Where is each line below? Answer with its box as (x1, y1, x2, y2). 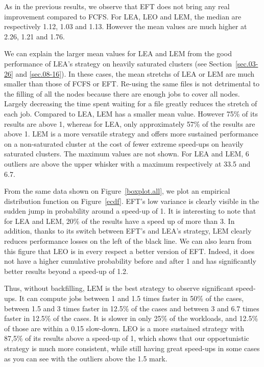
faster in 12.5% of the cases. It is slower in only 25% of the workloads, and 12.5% (4, 313, 258, 324)
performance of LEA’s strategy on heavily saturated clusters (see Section (4, 58, 232, 68)
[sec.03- (235, 58, 258, 68)
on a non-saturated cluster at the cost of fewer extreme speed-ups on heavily (4, 138, 244, 149)
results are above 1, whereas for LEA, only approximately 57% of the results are (4, 118, 255, 129)
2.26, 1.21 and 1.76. (4, 31, 65, 41)
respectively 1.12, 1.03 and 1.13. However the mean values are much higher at (4, 21, 247, 32)
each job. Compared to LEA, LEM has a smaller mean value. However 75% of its (4, 108, 258, 119)
